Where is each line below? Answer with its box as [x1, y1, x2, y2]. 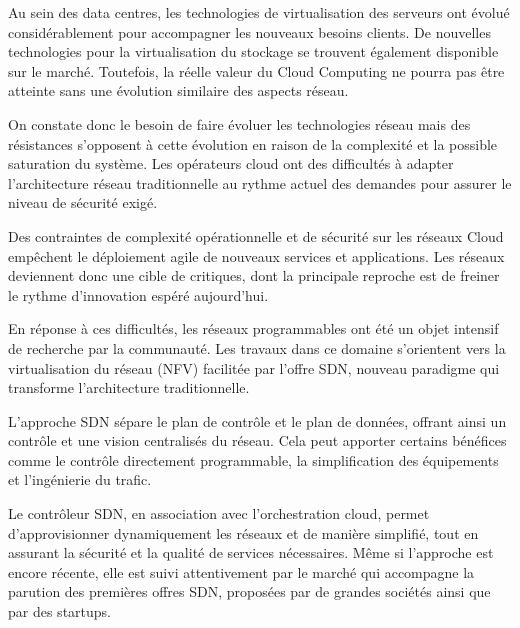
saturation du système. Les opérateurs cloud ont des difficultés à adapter [8, 153, 454, 174]
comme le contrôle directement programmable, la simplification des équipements [8, 449, 499, 470]
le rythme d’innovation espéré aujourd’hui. [8, 284, 269, 305]
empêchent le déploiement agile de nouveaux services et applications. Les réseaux [8, 245, 505, 266]
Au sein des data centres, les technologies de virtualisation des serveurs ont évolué [8, 2, 510, 22]
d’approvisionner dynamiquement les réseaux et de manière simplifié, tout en [8, 522, 479, 543]
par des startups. [8, 601, 111, 622]
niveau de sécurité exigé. [8, 192, 158, 213]
